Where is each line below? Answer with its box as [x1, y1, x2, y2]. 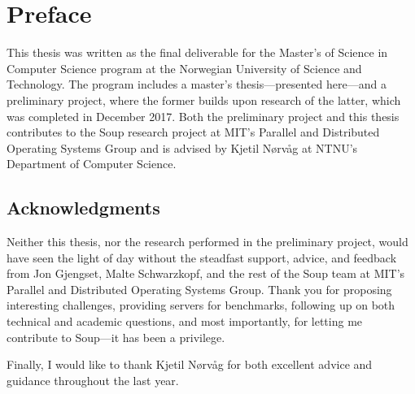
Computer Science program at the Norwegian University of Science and [7, 59, 362, 76]
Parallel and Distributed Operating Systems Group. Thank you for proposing [7, 280, 392, 297]
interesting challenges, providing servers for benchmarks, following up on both [7, 297, 395, 314]
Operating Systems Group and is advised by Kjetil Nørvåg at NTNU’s [7, 139, 358, 156]
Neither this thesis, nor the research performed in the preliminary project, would [7, 233, 408, 250]
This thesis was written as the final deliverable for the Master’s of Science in [7, 44, 388, 61]
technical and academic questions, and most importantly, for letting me [7, 313, 363, 330]
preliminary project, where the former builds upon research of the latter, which [7, 91, 401, 108]
